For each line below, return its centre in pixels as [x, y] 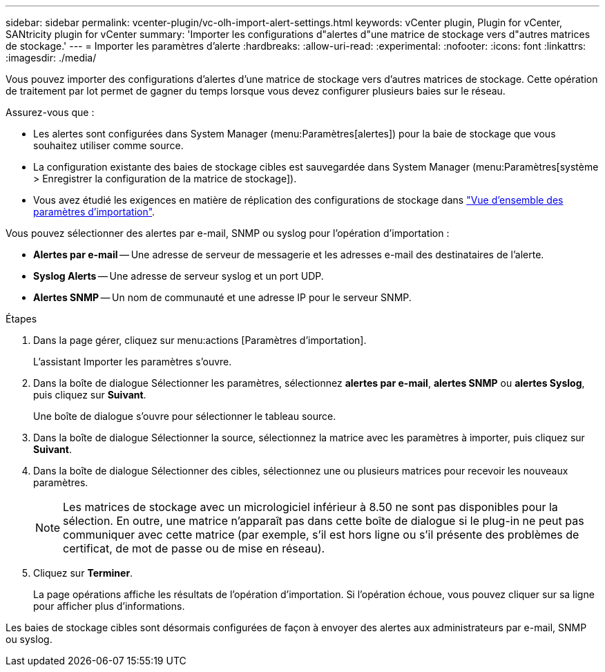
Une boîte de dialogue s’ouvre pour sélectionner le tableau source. [185, 416]
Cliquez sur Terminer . [83, 573]
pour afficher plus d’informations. [109, 606]
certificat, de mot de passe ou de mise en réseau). [194, 548]
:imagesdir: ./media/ [51, 58]
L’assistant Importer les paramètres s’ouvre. [133, 362]
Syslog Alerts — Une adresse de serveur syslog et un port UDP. [179, 276]
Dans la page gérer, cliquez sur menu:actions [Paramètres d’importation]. [200, 340]
